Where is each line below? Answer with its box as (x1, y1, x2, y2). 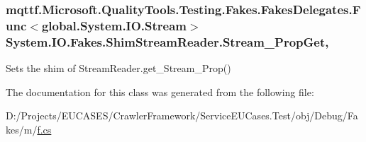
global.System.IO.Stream (41, 16, 187, 34)
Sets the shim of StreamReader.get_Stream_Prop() (6, 61, 231, 76)
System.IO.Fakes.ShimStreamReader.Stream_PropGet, (6, 32, 329, 50)
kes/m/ (6, 122, 38, 136)
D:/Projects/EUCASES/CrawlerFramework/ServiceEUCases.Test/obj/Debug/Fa (6, 108, 358, 123)
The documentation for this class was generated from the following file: (6, 84, 314, 99)
